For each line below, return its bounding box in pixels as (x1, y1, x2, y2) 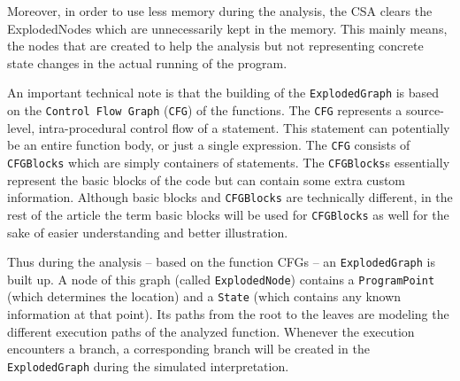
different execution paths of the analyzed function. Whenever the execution (7, 322, 415, 340)
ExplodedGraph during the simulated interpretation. (7, 356, 289, 375)
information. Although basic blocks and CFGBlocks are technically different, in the (7, 188, 453, 206)
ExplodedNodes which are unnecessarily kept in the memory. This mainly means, (7, 19, 448, 37)
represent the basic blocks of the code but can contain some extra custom (7, 170, 406, 189)
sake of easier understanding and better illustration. (7, 222, 288, 241)
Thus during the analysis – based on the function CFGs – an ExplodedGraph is (7, 253, 435, 271)
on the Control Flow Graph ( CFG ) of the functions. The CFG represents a (7, 101, 402, 120)
